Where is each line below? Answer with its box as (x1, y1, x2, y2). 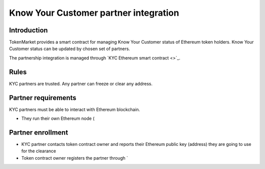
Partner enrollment (9, 128, 68, 137)
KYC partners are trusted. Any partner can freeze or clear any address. (9, 81, 153, 86)
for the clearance (21, 148, 56, 154)
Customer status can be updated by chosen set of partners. (9, 46, 130, 52)
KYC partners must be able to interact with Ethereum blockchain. (9, 106, 140, 113)
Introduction (9, 26, 48, 34)
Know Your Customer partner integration (9, 7, 179, 18)
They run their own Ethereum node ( (21, 115, 95, 121)
